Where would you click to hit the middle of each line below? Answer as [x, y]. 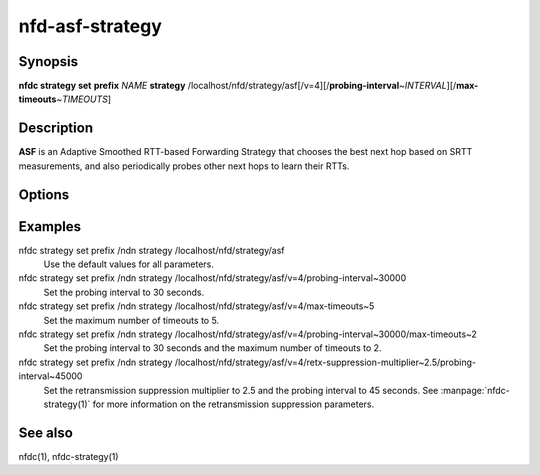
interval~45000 [50, 376]
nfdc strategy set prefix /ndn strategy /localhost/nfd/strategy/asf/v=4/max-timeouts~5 [196, 306]
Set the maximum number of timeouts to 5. [131, 320]
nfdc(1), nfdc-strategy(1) [68, 456]
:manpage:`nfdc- [475, 390]
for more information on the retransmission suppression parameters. [233, 404]
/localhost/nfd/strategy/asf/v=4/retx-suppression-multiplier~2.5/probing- [325, 362]
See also [46, 432]
